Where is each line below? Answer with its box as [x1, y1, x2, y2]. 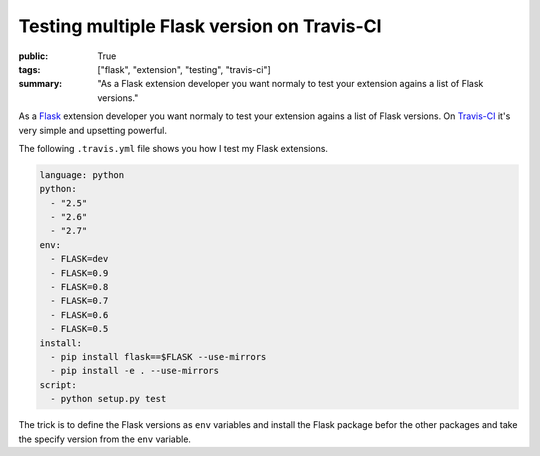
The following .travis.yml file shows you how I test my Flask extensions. [18, 142, 329, 154]
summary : [18, 78, 63, 90]
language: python [39, 169, 125, 180]
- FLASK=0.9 [50, 267, 109, 279]
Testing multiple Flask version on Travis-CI [18, 15, 382, 37]
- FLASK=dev [50, 253, 109, 265]
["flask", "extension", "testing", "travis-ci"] [97, 63, 272, 75]
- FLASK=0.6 [50, 309, 109, 320]
